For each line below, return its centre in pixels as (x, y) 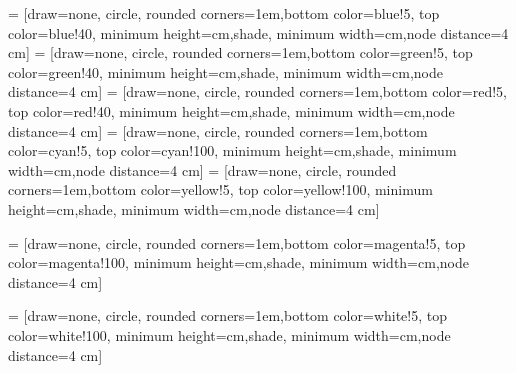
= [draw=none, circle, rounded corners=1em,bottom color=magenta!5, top (237, 242)
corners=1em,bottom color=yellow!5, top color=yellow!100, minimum (220, 189)
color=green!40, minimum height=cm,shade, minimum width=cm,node (225, 71)
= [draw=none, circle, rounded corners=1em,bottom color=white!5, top (228, 315)
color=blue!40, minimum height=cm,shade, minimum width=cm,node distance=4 (258, 32)
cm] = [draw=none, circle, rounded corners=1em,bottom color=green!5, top (240, 52)
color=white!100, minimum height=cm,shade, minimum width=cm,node (229, 334)
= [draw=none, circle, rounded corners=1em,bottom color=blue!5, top (224, 13)
